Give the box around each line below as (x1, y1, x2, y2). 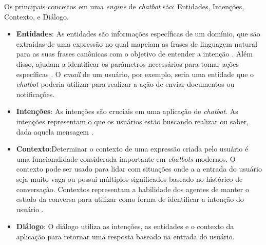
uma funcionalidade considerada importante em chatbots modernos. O (16, 153, 236, 164)
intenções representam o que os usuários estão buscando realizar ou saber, (16, 116, 249, 126)
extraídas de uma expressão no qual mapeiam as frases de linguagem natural (16, 38, 258, 49)
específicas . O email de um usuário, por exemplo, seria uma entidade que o (16, 68, 254, 79)
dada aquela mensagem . (16, 126, 93, 137)
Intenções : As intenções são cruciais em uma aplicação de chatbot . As (16, 106, 238, 117)
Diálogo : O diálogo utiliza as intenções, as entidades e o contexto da (16, 221, 234, 232)
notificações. (16, 88, 55, 99)
